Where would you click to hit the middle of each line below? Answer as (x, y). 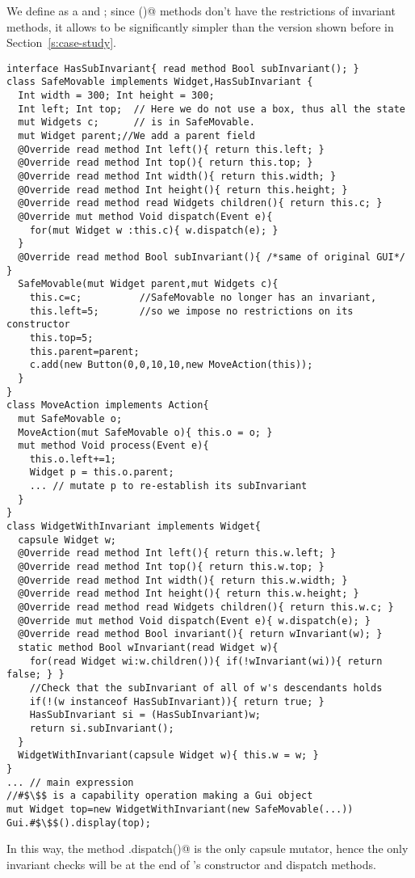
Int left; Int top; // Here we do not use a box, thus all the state (212, 109)
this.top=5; (61, 338)
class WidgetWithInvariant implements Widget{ (134, 527)
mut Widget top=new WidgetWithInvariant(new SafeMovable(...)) (180, 809)
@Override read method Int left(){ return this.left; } (171, 149)
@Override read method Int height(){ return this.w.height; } (189, 594)
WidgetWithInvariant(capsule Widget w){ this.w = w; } (168, 756)
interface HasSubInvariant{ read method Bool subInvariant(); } (183, 68)
